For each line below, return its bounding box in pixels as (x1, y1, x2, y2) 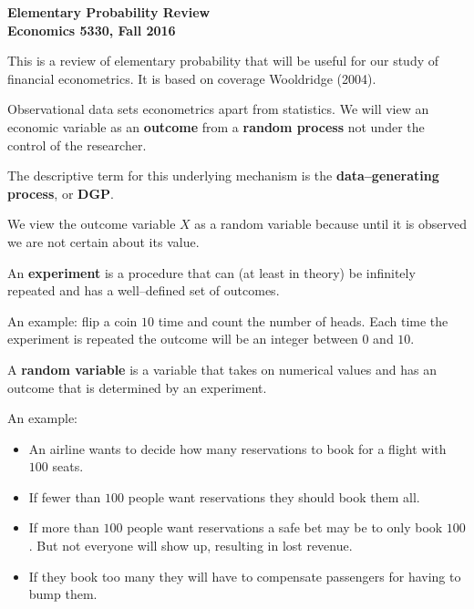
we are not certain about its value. (7, 232, 200, 251)
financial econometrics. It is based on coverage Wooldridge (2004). (7, 68, 376, 88)
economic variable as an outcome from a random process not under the (7, 117, 425, 136)
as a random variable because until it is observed (194, 214, 467, 233)
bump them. (28, 584, 98, 604)
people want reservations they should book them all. (128, 487, 420, 506)
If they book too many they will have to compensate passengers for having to (28, 566, 461, 585)
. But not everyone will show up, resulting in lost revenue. (28, 536, 353, 555)
